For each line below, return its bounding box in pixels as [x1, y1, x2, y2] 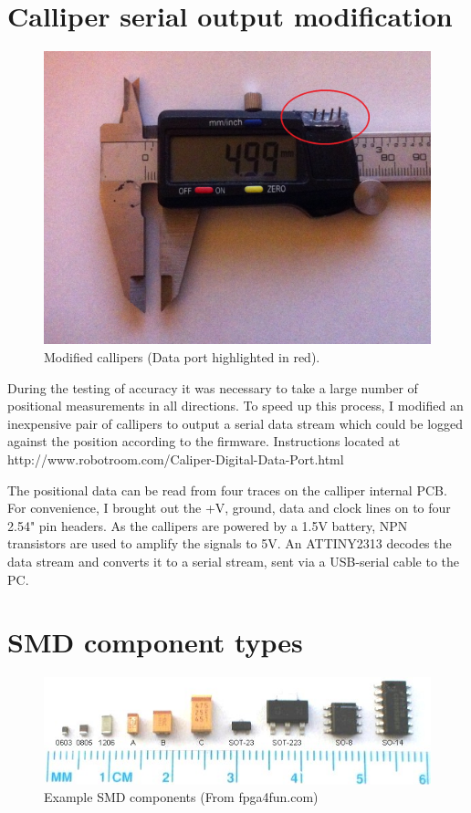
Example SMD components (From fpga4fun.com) [44, 787, 319, 807]
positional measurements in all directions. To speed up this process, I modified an [7, 396, 464, 415]
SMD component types [7, 623, 303, 661]
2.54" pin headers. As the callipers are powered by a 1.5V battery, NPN [7, 516, 408, 535]
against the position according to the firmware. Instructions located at [7, 432, 401, 451]
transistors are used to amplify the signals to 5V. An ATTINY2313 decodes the [7, 534, 452, 553]
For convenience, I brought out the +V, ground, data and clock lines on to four [7, 498, 451, 517]
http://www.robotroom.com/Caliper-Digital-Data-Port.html [7, 450, 344, 468]
